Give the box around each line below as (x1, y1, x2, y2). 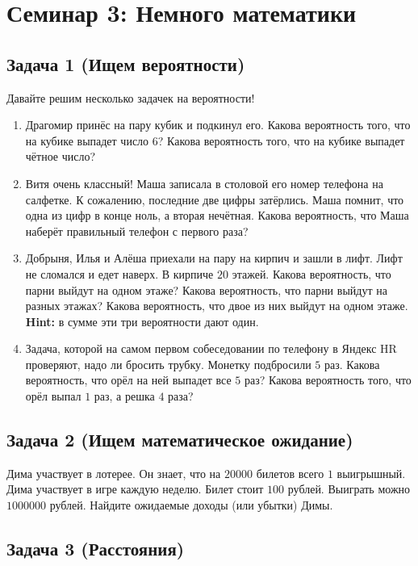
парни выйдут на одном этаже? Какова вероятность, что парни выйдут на (25, 281, 387, 298)
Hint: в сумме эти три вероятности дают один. (25, 312, 259, 329)
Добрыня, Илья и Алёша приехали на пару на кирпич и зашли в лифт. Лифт (25, 249, 403, 266)
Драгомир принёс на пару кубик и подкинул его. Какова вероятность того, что (25, 116, 411, 133)
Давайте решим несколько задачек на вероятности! (6, 89, 255, 106)
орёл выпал (25, 388, 82, 405)
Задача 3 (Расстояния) (6, 536, 185, 561)
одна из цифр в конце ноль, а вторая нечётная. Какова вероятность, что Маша (25, 207, 409, 224)
